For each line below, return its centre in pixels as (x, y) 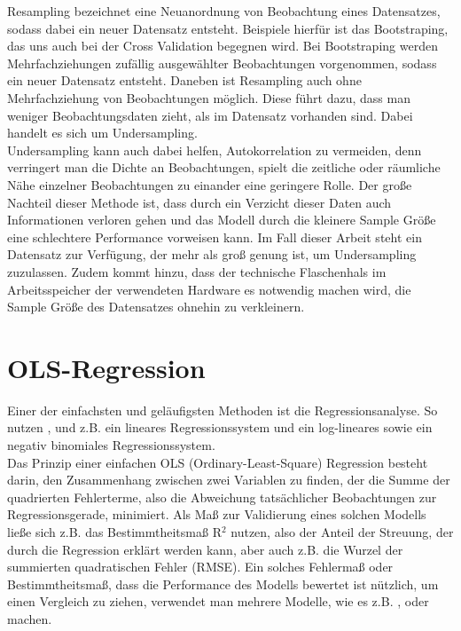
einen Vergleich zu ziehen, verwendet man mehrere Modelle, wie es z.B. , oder (218, 601)
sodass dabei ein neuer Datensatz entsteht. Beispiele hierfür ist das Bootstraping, (228, 28)
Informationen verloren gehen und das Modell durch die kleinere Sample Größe (222, 220)
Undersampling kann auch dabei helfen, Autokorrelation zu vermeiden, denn (215, 150)
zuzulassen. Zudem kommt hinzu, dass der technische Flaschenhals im (197, 271)
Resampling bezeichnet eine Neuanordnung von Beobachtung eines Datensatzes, (224, 11)
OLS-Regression (106, 367)
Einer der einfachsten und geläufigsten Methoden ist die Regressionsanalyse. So (223, 410)
